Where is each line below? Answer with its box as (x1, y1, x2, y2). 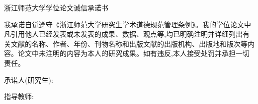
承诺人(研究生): (4, 74, 53, 85)
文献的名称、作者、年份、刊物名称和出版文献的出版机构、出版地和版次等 (10, 38, 248, 49)
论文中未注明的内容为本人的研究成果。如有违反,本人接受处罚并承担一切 (17, 48, 250, 58)
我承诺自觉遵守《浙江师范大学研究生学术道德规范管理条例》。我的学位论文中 (4, 19, 251, 29)
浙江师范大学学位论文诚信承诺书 (4, 2, 108, 12)
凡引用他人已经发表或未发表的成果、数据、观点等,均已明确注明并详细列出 (4, 29, 243, 39)
